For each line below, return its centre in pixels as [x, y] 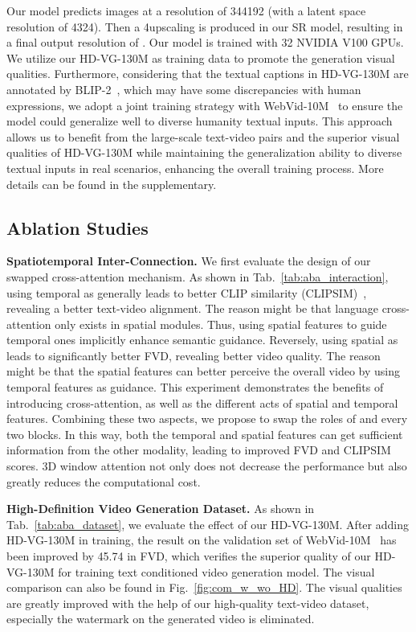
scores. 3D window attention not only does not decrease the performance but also [207, 466]
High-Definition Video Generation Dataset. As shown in [161, 509]
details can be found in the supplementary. [112, 184]
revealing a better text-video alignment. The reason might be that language [192, 308]
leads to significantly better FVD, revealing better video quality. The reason [194, 355]
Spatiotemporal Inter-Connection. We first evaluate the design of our [189, 261]
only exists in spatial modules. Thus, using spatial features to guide [221, 324]
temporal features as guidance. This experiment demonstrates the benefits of [195, 387]
